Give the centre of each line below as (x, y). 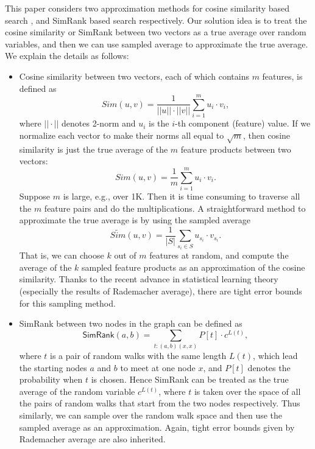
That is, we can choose (62, 255)
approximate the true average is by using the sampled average (135, 220)
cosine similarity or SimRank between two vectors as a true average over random (156, 32)
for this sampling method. (67, 303)
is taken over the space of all (247, 391)
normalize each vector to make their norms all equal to (122, 135)
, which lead (275, 356)
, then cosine (267, 135)
